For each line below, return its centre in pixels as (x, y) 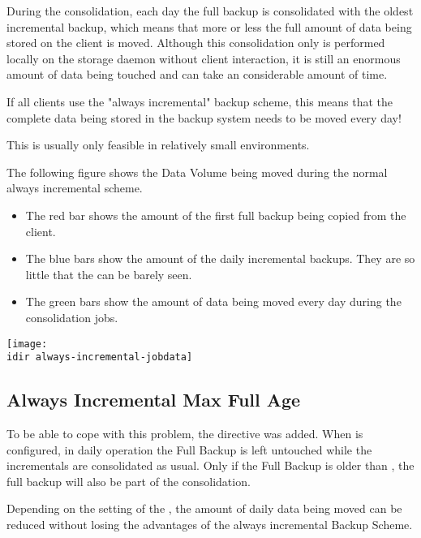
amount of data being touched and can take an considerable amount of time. (197, 74)
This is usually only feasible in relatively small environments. (158, 145)
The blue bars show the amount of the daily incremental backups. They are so (220, 258)
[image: (27, 344)
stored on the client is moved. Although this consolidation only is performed (196, 43)
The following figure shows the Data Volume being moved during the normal (197, 172)
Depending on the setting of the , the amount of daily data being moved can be (204, 508)
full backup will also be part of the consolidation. (129, 481)
